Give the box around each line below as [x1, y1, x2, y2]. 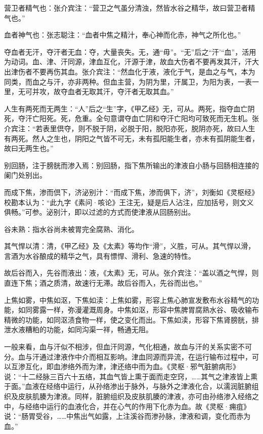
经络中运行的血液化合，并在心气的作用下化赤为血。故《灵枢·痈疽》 [25, 401, 250, 411]
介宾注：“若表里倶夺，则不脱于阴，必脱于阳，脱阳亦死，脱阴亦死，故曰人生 [4, 123, 255, 133]
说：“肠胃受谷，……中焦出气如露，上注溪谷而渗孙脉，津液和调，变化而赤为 [4, 411, 251, 421]
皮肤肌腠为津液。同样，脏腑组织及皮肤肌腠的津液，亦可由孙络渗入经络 [18, 391, 252, 401]
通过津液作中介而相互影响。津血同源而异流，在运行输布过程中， [39, 351, 252, 362]
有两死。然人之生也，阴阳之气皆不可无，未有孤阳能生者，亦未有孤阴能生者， [4, 133, 259, 143]
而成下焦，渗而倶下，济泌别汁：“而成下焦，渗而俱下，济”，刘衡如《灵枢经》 [4, 186, 259, 197]
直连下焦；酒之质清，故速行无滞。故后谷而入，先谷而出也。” [4, 278, 202, 288]
